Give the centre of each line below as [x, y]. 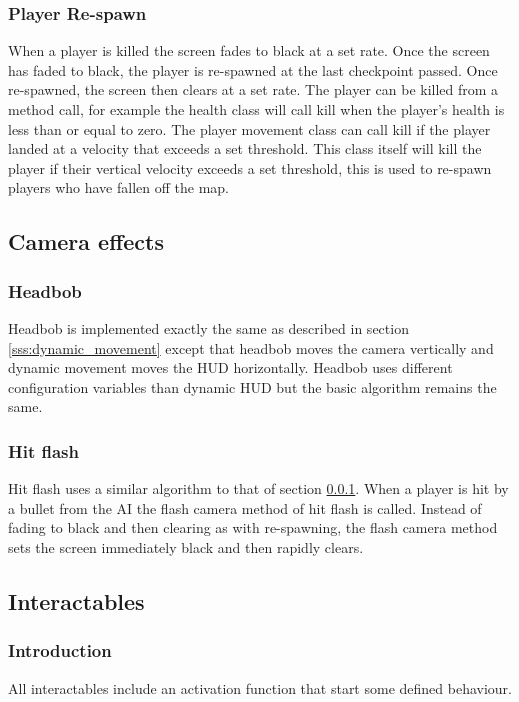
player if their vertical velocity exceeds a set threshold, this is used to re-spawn [250, 167]
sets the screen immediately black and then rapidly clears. [186, 546]
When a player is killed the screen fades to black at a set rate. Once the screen [249, 50]
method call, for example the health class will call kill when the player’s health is [256, 109]
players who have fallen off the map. [118, 187]
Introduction [60, 650]
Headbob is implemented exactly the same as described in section [208, 327]
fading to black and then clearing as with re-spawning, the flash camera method [253, 527]
